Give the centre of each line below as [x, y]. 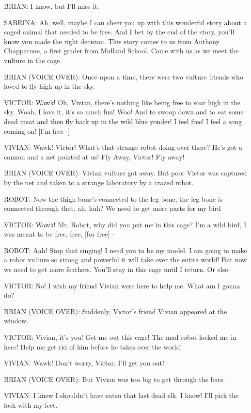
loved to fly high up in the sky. [49, 86]
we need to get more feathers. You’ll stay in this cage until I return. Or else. [117, 269]
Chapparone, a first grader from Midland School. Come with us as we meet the [121, 51]
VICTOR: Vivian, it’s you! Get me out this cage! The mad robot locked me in [120, 337]
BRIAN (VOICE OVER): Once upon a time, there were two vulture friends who [124, 76]
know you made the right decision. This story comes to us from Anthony [112, 41]
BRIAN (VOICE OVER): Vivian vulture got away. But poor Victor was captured [125, 173]
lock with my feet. [31, 405]
